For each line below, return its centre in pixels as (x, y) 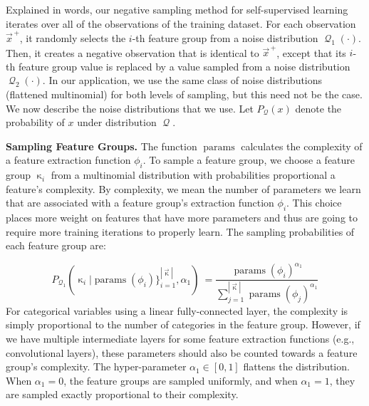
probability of (35, 122)
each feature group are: (56, 245)
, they (342, 380)
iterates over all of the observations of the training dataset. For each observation (181, 23)
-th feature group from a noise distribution (225, 37)
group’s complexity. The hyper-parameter (96, 366)
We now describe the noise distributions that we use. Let (130, 108)
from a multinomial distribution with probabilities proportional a (193, 175)
